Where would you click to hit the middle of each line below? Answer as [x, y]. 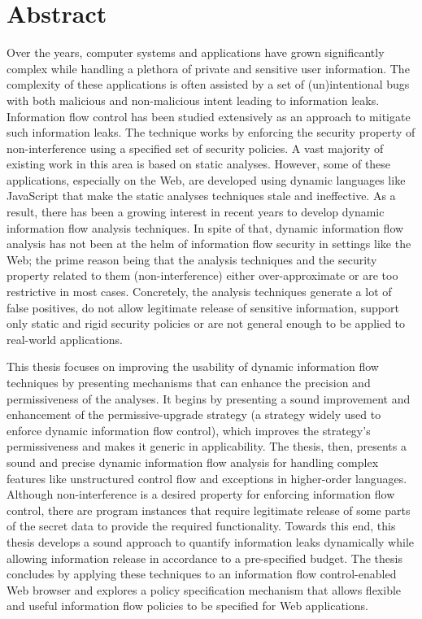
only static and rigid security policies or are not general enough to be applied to [206, 323]
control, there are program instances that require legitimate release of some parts [209, 510]
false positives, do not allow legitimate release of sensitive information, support [203, 307]
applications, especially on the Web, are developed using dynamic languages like [206, 179]
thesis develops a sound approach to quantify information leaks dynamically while [211, 541]
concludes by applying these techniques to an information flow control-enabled [202, 574]
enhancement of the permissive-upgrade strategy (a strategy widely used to [194, 414]
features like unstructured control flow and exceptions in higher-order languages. [207, 478]
